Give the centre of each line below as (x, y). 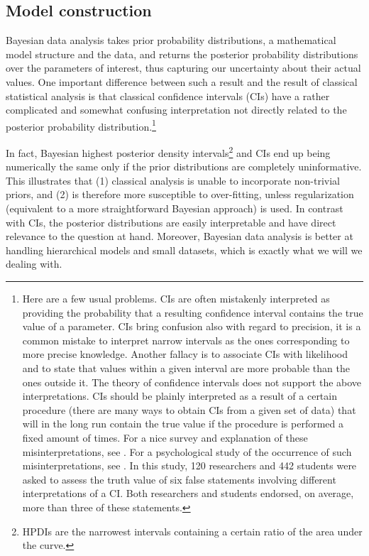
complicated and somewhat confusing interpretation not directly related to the (176, 110)
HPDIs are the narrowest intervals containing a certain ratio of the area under (192, 531)
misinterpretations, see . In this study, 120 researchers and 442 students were (189, 465)
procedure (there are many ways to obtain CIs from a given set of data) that (189, 409)
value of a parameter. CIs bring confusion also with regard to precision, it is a (192, 326)
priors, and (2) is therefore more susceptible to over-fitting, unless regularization (180, 194)
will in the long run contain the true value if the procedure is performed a (183, 424)
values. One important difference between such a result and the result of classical (182, 81)
